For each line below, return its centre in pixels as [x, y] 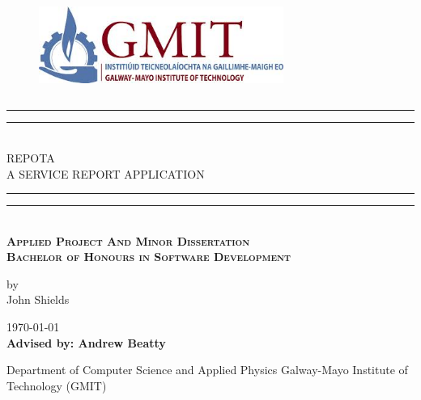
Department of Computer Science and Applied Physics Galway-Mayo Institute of [207, 370]
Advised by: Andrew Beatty [86, 342]
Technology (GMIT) [57, 385]
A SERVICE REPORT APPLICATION [106, 173]
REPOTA [31, 157]
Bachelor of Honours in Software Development [149, 257]
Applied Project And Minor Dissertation [128, 240]
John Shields [38, 299]
